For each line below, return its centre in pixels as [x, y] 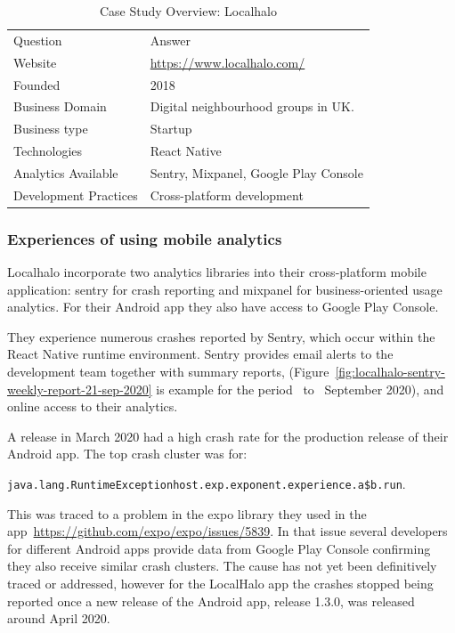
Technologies [48, 151]
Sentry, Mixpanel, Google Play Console [256, 172]
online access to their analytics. [93, 406]
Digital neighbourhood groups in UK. [252, 106]
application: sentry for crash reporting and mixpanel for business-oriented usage [225, 289]
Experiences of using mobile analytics [145, 238]
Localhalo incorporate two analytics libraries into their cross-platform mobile [217, 272]
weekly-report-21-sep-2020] [80, 389]
